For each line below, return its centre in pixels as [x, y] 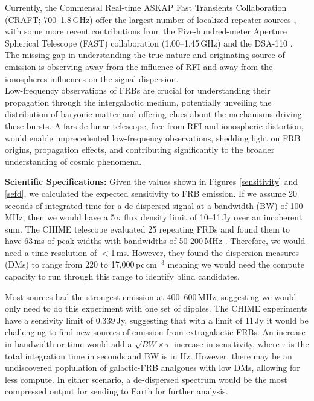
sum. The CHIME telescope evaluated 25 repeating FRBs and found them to [147, 229]
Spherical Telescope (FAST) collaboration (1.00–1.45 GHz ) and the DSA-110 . [149, 43]
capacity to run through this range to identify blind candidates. [122, 276]
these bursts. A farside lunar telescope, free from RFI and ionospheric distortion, [154, 125]
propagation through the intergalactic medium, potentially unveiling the [138, 102]
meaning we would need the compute [236, 264]
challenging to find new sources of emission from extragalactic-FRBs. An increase [155, 332]
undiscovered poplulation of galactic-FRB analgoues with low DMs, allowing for [152, 367]
